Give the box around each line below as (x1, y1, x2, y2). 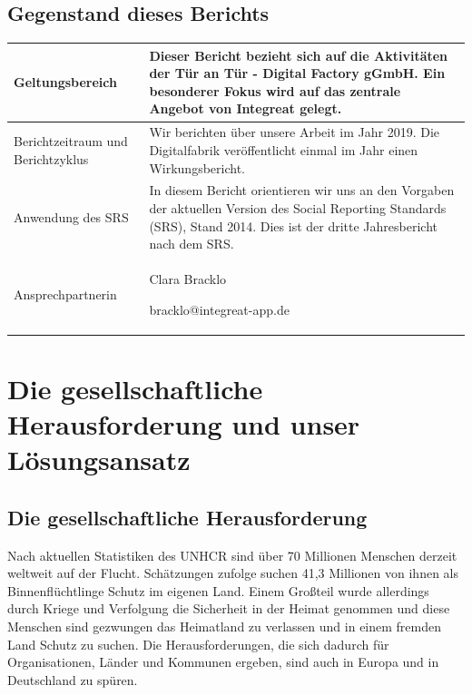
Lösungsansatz (7, 441, 191, 478)
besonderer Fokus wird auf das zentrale (149, 81, 401, 100)
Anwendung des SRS (14, 207, 129, 226)
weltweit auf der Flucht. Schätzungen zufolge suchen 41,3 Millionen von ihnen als (7, 563, 459, 582)
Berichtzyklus (14, 149, 89, 168)
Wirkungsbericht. (149, 158, 245, 177)
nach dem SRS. (149, 234, 234, 253)
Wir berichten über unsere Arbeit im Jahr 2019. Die (149, 122, 440, 142)
